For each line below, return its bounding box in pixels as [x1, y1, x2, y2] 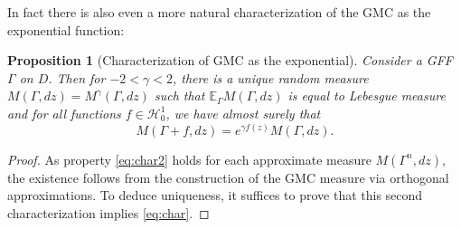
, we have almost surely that [165, 103, 321, 122]
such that [154, 86, 205, 105]
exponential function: [7, 20, 125, 39]
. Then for [48, 68, 106, 87]
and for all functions [7, 103, 121, 122]
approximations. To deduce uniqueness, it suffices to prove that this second [7, 186, 423, 205]
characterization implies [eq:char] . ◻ [7, 203, 210, 222]
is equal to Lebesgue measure [287, 86, 446, 105]
